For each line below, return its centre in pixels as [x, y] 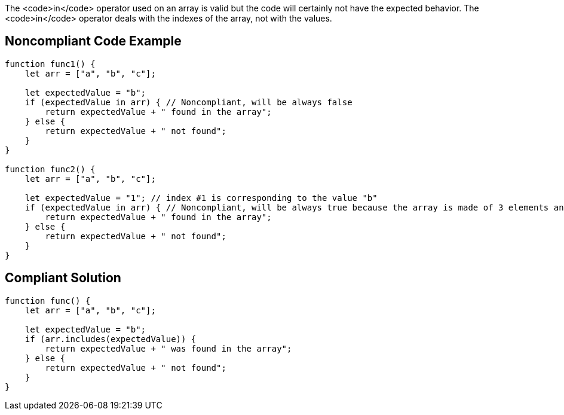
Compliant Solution [63, 278]
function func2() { [50, 169]
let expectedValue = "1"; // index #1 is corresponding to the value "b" [201, 198]
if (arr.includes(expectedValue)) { [111, 339]
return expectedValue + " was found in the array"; [168, 348]
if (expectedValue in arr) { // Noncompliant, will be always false [188, 102]
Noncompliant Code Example [93, 41]
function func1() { [50, 64]
